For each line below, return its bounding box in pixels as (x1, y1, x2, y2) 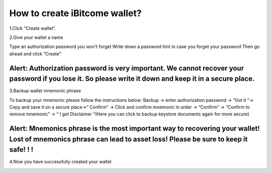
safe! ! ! (9, 145, 34, 154)
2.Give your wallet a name (9, 34, 63, 40)
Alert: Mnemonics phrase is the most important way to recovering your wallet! (9, 124, 260, 133)
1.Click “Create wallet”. (9, 25, 56, 31)
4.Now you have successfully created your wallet (9, 159, 112, 165)
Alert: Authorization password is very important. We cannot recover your (9, 64, 244, 73)
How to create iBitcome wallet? (9, 8, 142, 19)
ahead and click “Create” (9, 50, 61, 56)
